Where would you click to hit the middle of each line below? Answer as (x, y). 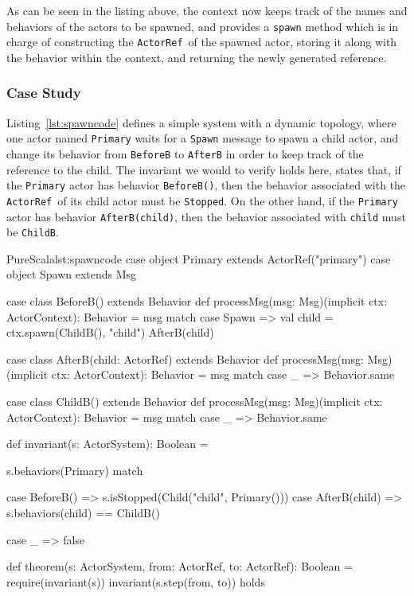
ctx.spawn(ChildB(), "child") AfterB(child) (110, 332)
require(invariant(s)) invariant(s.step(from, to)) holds (136, 581)
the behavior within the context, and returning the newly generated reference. (197, 57)
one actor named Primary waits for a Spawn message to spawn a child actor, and (203, 138)
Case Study (44, 93)
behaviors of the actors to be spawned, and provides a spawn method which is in (203, 26)
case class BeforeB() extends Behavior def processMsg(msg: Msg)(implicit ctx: (197, 301)
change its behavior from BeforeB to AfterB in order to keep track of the (185, 153)
